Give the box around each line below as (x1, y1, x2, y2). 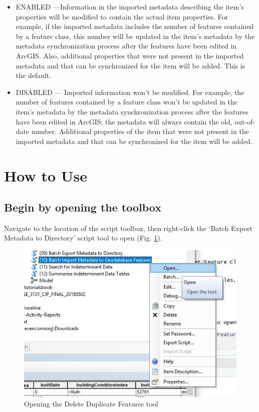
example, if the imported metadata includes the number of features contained (16, 21, 254, 31)
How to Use (4, 165, 87, 185)
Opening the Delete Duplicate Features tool (24, 398, 158, 409)
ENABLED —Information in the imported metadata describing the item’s (16, 1, 244, 11)
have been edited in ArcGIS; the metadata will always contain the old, (16, 116, 232, 126)
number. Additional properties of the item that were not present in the (31, 126, 249, 136)
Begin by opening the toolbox (4, 199, 161, 215)
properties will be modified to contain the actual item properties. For (16, 11, 228, 21)
